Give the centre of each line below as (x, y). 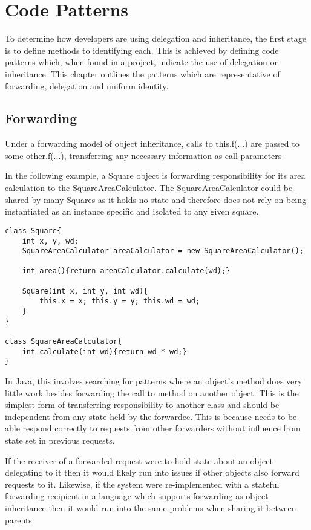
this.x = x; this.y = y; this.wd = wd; (120, 301)
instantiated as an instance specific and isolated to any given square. (132, 211)
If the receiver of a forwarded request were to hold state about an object (139, 460)
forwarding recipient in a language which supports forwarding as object (137, 496)
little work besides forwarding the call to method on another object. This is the (152, 393)
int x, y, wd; (50, 241)
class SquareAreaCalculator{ (64, 342)
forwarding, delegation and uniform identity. (87, 86)
